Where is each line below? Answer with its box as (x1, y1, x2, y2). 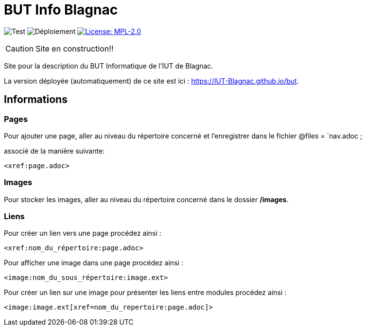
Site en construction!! (35, 43, 114, 53)
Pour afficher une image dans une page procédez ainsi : (4, 259, 183, 267)
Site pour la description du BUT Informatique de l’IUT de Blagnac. (4, 61, 213, 70)
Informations (4, 93, 68, 106)
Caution (5, 43, 34, 53)
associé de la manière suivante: (4, 146, 105, 155)
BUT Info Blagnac (4, 1, 118, 18)
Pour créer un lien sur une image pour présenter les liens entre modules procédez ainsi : (4, 288, 287, 297)
